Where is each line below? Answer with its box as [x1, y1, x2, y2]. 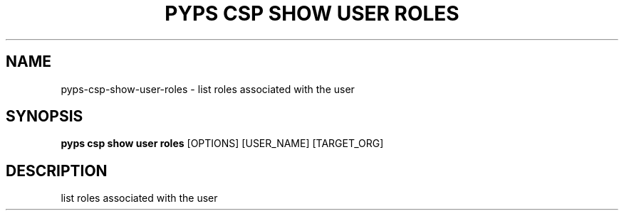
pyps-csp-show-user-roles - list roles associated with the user [61, 82, 355, 95]
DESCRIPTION [6, 161, 108, 180]
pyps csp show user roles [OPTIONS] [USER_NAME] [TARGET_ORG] [61, 137, 384, 150]
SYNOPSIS [6, 107, 83, 126]
